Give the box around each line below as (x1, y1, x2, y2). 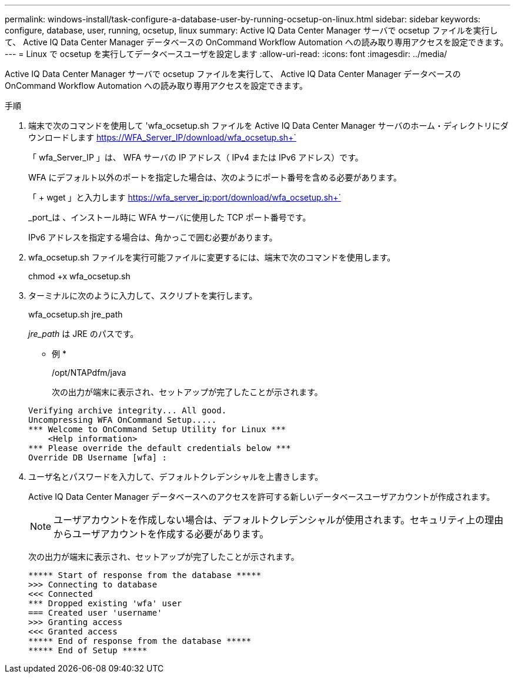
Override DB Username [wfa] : (28, 453, 168, 462)
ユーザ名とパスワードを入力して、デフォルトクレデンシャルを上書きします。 (28, 472, 323, 482)
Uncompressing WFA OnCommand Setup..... (28, 415, 217, 425)
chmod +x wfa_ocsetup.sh (28, 271, 131, 281)
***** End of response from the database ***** (28, 636, 252, 646)
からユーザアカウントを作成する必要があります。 (53, 528, 269, 540)
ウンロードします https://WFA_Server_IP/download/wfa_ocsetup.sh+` (28, 132, 296, 142)
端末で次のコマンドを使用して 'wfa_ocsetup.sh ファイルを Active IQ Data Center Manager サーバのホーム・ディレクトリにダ (28, 121, 509, 131)
